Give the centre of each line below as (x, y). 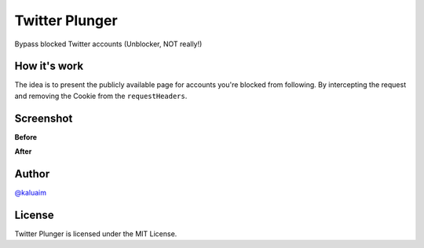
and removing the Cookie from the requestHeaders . (101, 96)
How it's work (49, 66)
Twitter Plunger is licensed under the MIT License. (96, 233)
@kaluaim (31, 193)
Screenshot (44, 118)
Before (26, 137)
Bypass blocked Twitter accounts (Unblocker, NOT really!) (108, 44)
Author (32, 174)
